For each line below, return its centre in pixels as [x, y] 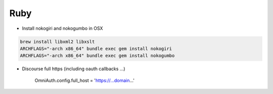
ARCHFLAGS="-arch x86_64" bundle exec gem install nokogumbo [97, 56]
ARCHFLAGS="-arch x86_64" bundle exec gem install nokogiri [96, 49]
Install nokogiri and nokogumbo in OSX [62, 28]
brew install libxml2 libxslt [57, 41]
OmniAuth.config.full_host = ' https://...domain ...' [85, 80]
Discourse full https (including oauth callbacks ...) [74, 69]
